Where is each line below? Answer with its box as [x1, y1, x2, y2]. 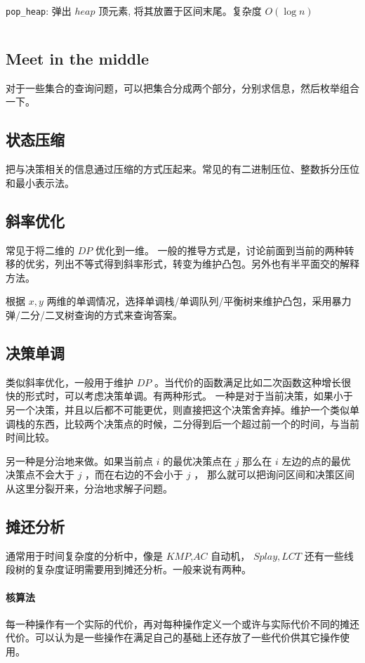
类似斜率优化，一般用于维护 [6, 374, 133, 389]
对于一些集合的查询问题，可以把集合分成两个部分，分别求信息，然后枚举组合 [6, 80, 359, 95]
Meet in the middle [6, 48, 149, 70]
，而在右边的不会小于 [85, 467, 184, 482]
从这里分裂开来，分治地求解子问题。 [6, 480, 173, 495]
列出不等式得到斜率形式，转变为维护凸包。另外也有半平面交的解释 [54, 256, 359, 271]
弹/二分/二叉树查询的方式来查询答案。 [6, 308, 182, 322]
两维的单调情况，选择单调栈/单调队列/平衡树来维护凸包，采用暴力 [46, 294, 352, 308]
